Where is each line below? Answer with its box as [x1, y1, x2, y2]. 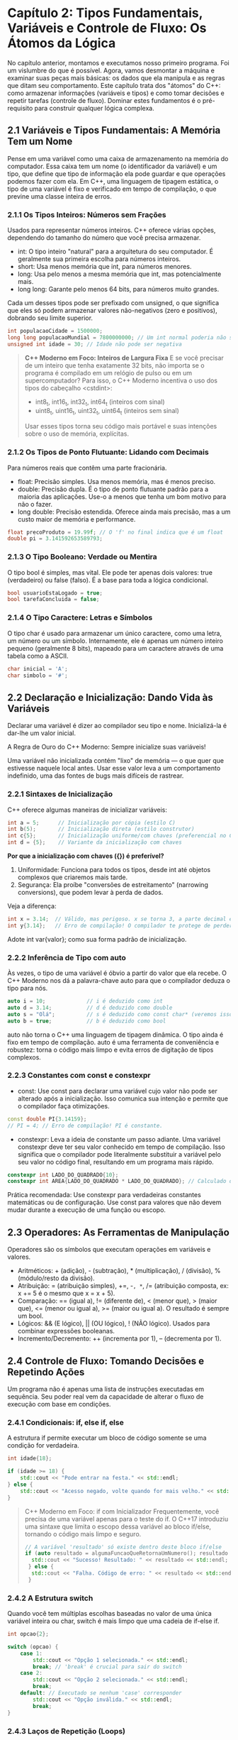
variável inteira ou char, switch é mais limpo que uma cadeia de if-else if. [7, 1617, 220, 1626]
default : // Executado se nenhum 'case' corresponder [20, 1690, 182, 1697]
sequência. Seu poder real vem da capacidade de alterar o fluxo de [7, 1392, 204, 1401]
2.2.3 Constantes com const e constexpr [7, 1070, 151, 1080]
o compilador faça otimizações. [17, 1101, 110, 1110]
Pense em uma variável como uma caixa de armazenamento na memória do [7, 154, 229, 163]
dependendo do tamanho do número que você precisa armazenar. [7, 233, 201, 242]
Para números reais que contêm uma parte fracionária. [7, 463, 167, 472]
